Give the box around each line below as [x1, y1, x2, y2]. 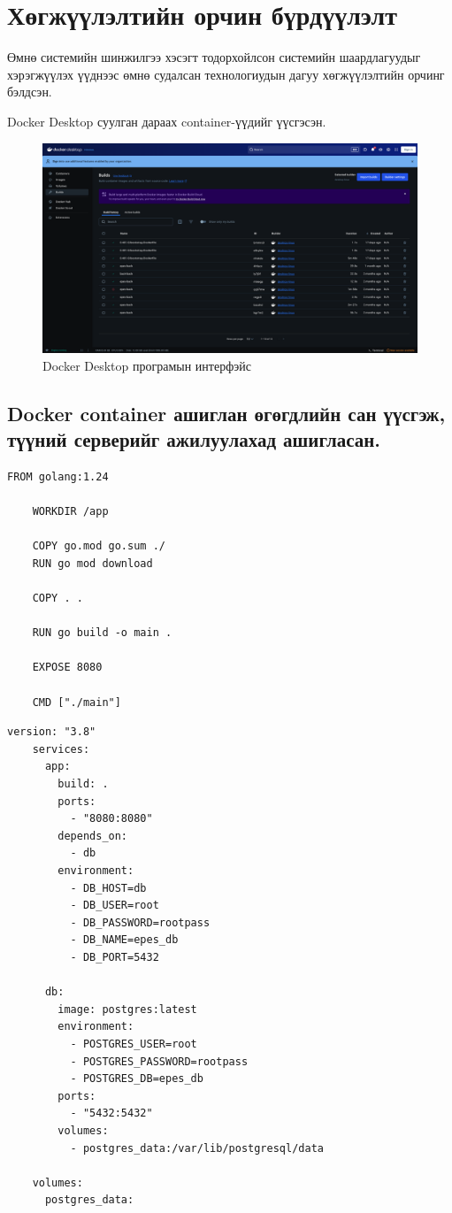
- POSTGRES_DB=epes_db [70, 1072, 203, 1086]
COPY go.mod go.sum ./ [32, 540, 165, 553]
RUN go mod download [32, 557, 153, 570]
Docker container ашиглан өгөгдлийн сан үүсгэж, [7, 399, 446, 426]
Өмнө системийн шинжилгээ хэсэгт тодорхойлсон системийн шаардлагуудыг [7, 48, 421, 66]
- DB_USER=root [70, 899, 159, 912]
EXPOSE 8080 [32, 661, 103, 674]
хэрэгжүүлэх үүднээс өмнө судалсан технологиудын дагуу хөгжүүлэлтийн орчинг [7, 65, 445, 83]
